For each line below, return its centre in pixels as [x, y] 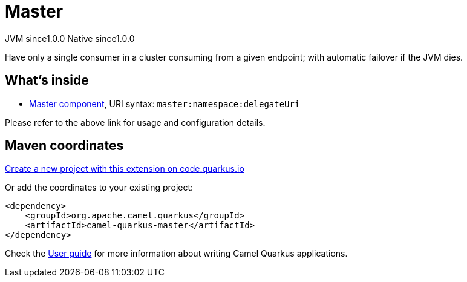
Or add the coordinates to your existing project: [99, 188]
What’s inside [47, 80]
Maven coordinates [64, 146]
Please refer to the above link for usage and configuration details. [135, 122]
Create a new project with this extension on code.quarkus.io [125, 169]
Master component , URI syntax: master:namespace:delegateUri [165, 103]
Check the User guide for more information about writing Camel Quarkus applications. [176, 254]
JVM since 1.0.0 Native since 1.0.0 [70, 38]
